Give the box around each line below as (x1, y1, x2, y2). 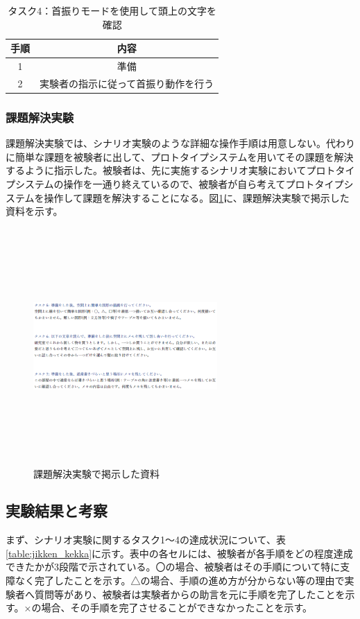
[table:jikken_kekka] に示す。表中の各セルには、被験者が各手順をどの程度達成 (6, 546, 353, 560)
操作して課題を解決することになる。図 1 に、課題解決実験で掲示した (44, 190, 350, 204)
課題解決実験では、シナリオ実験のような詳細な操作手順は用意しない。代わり (6, 136, 355, 150)
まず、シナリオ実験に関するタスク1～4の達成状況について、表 (6, 532, 286, 547)
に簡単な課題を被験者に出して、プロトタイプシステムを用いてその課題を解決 (6, 149, 354, 164)
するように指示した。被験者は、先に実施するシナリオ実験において (6, 163, 307, 177)
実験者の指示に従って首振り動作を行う (40, 76, 214, 90)
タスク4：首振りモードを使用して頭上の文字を (8, 3, 216, 17)
